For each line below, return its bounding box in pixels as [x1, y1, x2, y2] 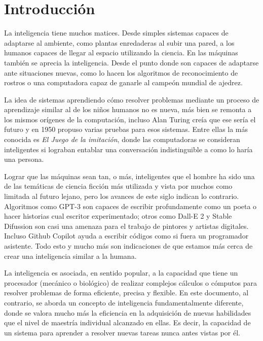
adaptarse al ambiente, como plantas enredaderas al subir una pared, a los [4, 37, 235, 48]
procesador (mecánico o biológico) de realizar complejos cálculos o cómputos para [4, 277, 257, 288]
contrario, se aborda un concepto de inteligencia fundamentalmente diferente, [4, 297, 244, 308]
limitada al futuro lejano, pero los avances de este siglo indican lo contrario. [4, 191, 239, 201]
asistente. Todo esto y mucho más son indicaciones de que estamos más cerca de [4, 241, 253, 251]
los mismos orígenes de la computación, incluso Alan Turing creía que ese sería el [4, 114, 256, 124]
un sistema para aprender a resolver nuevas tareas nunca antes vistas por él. [4, 327, 240, 337]
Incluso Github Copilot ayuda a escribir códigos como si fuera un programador [4, 230, 249, 241]
